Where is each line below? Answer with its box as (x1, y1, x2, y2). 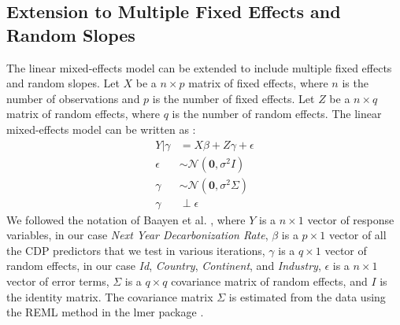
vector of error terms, (6, 273, 109, 290)
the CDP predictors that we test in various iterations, (6, 242, 265, 258)
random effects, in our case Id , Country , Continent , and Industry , (6, 257, 321, 274)
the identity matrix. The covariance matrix (6, 288, 213, 305)
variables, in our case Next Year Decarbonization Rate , (6, 227, 269, 243)
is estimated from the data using (228, 288, 386, 305)
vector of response (307, 211, 394, 227)
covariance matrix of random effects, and (171, 273, 368, 290)
